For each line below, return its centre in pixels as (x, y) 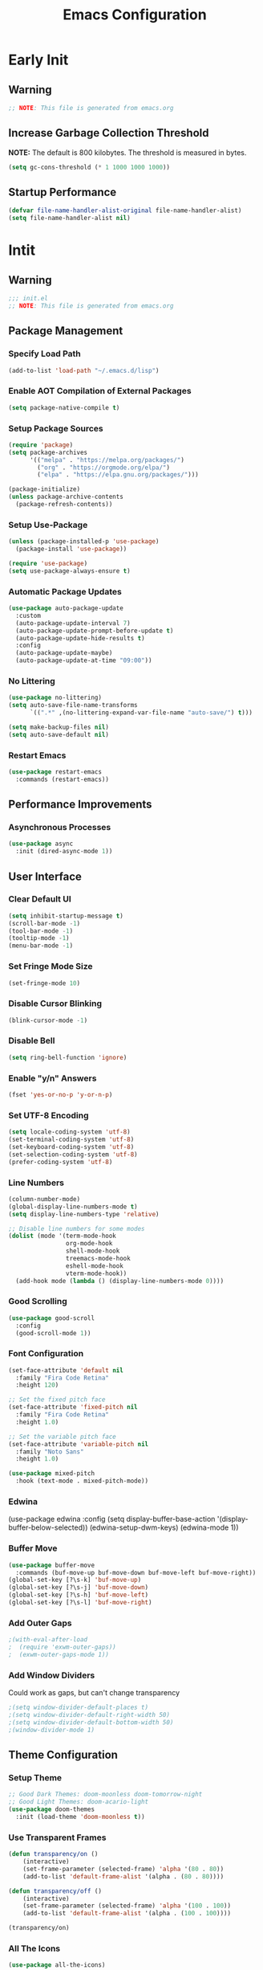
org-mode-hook (89, 1244)
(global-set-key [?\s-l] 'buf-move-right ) (80, 1603)
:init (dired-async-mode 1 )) (64, 852)
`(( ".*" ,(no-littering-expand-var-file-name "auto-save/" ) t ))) (141, 713)
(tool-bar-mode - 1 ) (41, 931)
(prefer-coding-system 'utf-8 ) (61, 1162)
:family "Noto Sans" (50, 1452)
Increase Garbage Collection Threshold (109, 133)
